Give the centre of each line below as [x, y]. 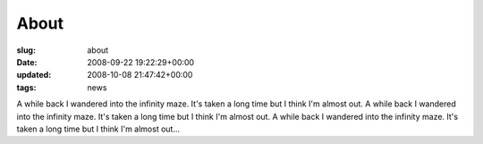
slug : [26, 50]
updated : [34, 75]
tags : [26, 87]
